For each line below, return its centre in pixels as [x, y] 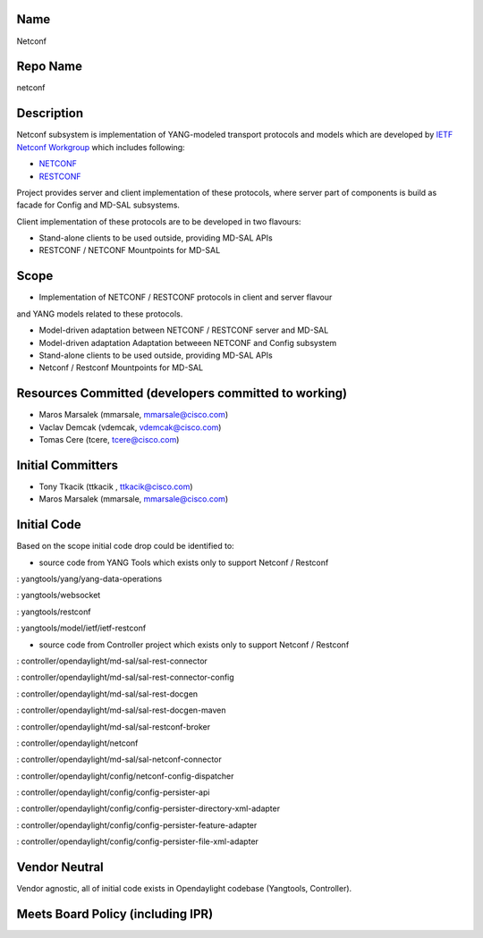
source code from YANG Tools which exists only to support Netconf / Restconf [184, 562]
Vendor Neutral [60, 867]
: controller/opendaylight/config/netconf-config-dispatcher [125, 776]
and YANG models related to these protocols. [100, 314]
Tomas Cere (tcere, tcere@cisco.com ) [109, 439]
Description [50, 113]
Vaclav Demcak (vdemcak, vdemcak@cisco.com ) [130, 427]
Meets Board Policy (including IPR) [115, 913]
